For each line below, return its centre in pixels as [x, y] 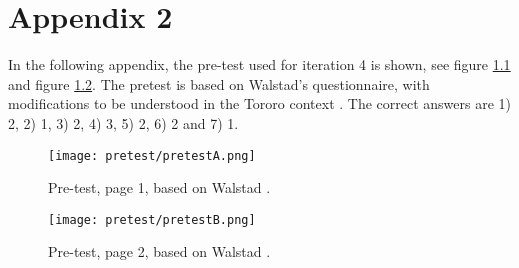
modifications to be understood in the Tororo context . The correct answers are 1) [260, 103]
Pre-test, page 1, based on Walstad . [159, 187]
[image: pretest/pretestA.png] [152, 155]
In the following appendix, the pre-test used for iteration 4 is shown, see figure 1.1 [259, 64]
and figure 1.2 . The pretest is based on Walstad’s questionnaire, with [219, 83]
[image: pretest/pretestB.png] [152, 219]
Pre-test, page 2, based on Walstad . [159, 251]
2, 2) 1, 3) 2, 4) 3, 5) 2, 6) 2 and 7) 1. [123, 122]
